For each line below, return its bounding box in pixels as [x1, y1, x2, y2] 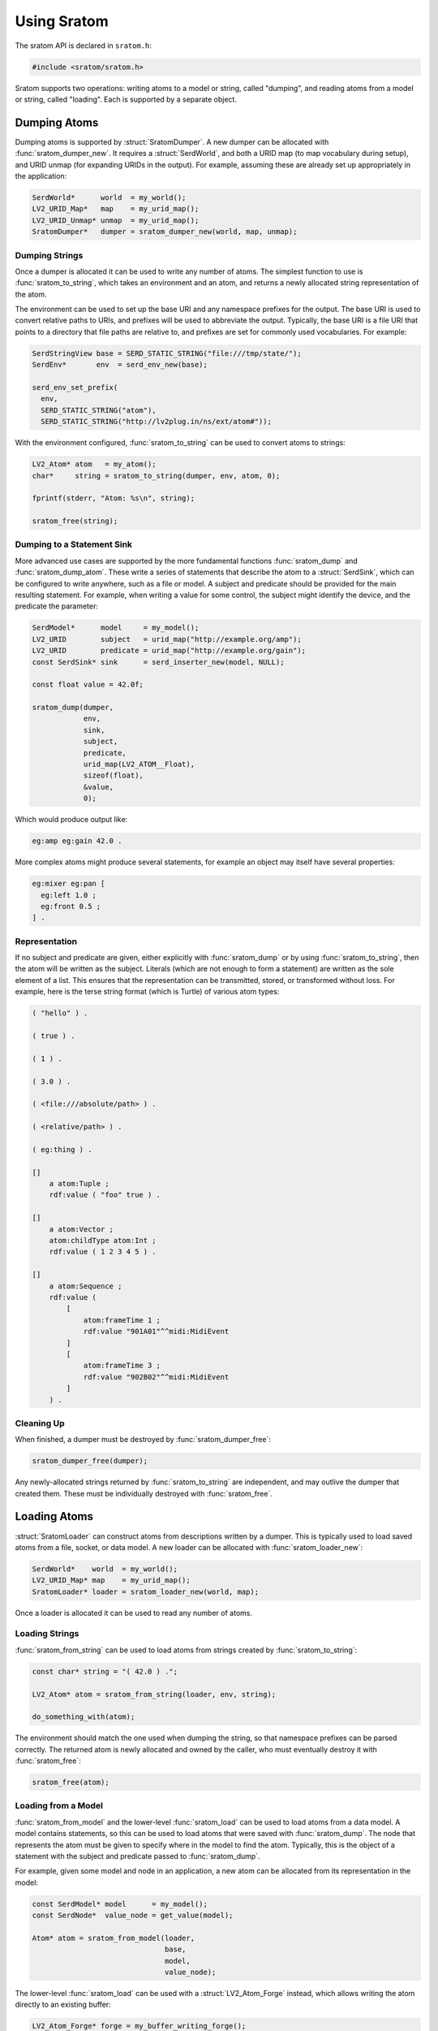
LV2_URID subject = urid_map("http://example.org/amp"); [32, 634, 302, 643]
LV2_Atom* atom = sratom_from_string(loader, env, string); [32, 1690, 277, 1699]
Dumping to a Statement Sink [15, 539, 133, 550]
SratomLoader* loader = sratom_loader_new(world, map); [32, 1587, 260, 1596]
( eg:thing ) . [32, 1145, 92, 1154]
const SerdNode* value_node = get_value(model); [32, 1911, 234, 1921]
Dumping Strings [15, 249, 84, 261]
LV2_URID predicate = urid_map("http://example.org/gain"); [32, 646, 307, 656]
